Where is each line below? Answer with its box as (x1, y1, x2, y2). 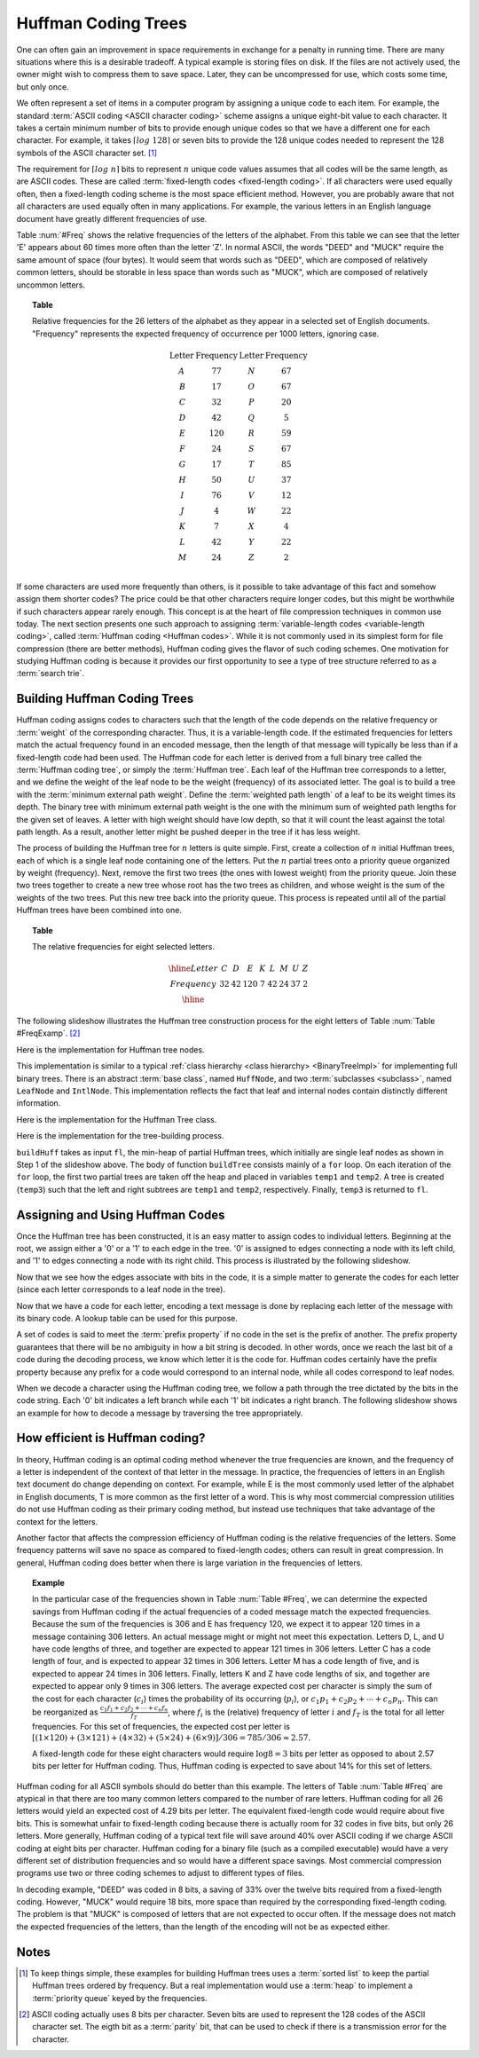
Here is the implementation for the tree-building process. (16, 1131, 225, 1141)
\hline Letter (169, 964, 218, 974)
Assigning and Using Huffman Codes (16, 1207, 225, 1222)
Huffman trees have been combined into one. (16, 905, 182, 916)
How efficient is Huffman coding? (16, 1431, 206, 1446)
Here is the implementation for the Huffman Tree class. (16, 1114, 217, 1124)
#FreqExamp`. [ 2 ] (16, 1028, 81, 1038)
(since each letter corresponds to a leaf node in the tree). (16, 1284, 226, 1295)
